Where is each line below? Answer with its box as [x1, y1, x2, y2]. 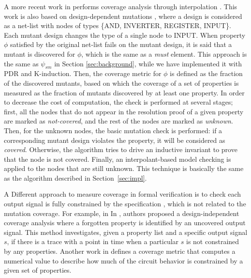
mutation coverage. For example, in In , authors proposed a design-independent [4, 208, 239, 218]
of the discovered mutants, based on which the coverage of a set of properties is [4, 77, 239, 88]
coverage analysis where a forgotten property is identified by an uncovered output [4, 217, 246, 228]
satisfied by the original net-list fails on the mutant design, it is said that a [10, 39, 232, 49]
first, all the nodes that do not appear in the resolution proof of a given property [4, 106, 244, 116]
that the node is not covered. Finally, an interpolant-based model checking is [4, 154, 231, 164]
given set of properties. [4, 265, 72, 275]
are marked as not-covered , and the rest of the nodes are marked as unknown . [4, 116, 233, 126]
